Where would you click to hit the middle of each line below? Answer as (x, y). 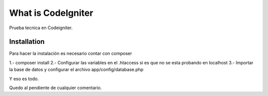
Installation (27, 42)
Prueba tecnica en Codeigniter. (41, 28)
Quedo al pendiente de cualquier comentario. (55, 88)
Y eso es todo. (24, 79)
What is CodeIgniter (51, 13)
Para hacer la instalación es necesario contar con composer (71, 53)
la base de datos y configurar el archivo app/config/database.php (76, 70)
